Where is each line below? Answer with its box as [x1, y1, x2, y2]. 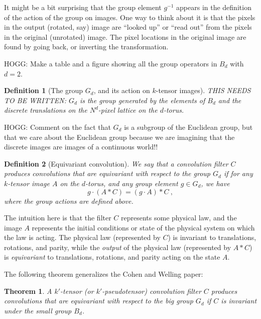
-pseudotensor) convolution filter [102, 285, 201, 296]
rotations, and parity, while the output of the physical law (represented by [4, 242, 231, 252]
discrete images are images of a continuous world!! [4, 141, 158, 152]
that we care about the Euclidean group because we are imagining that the [4, 131, 235, 142]
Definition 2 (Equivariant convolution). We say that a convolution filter [4, 158, 228, 169]
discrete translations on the [4, 105, 87, 115]
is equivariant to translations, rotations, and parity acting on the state [4, 252, 220, 262]
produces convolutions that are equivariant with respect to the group [4, 168, 210, 179]
